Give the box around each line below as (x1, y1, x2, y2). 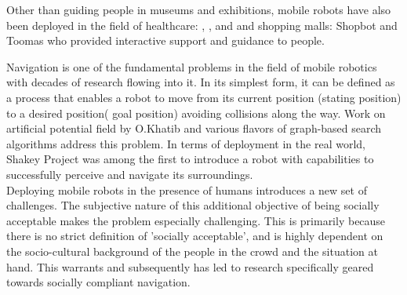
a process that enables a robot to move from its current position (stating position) (6, 89, 402, 105)
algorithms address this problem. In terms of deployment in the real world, (6, 135, 365, 151)
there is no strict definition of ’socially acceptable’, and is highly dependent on (6, 228, 383, 244)
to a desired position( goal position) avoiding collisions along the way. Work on (6, 104, 386, 121)
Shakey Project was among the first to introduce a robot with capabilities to (6, 151, 374, 167)
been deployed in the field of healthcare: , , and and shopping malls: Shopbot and (6, 16, 398, 33)
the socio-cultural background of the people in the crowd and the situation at (6, 242, 378, 259)
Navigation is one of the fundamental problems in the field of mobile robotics (6, 58, 377, 75)
